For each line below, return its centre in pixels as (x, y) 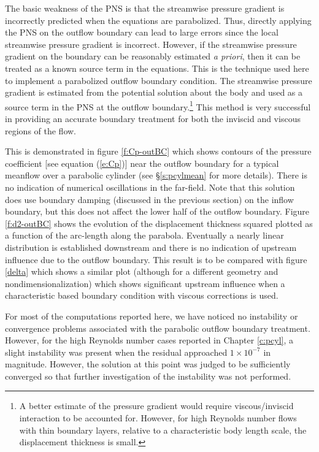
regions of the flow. (41, 130)
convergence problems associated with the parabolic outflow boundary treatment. (158, 328)
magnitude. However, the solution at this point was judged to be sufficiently (148, 364)
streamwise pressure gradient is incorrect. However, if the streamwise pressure (151, 44)
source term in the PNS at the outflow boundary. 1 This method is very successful (158, 105)
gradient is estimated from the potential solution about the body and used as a (154, 92)
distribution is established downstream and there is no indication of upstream (151, 247)
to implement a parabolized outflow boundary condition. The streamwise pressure (159, 80)
